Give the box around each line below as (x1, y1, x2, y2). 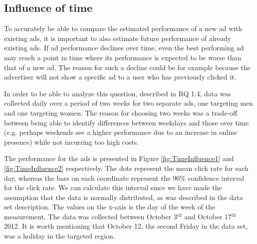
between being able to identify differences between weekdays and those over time (4, 117, 249, 127)
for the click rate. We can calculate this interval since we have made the (4, 182, 222, 193)
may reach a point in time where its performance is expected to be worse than (4, 52, 242, 62)
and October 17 (184, 211, 232, 221)
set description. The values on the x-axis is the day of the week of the (4, 202, 215, 212)
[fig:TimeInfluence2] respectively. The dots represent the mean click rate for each (4, 163, 249, 173)
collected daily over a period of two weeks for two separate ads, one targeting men (4, 98, 253, 108)
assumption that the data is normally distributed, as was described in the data (4, 192, 243, 202)
